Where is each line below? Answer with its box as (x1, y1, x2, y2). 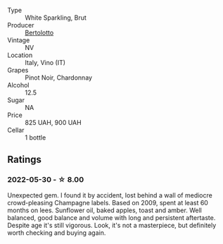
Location (7, 51, 33, 59)
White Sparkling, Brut (25, 13, 87, 22)
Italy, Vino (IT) (25, 59, 65, 66)
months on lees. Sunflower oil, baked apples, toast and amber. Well (7, 206, 202, 214)
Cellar (7, 126, 25, 134)
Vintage (7, 36, 30, 44)
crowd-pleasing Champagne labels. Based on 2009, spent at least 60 (7, 198, 209, 207)
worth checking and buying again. (7, 228, 106, 237)
